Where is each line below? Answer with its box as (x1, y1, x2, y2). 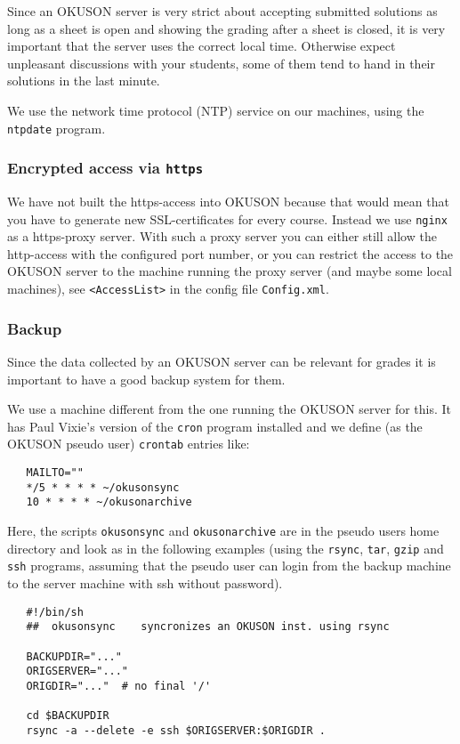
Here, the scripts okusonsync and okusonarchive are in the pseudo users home (7, 521, 440, 539)
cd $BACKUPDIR (26, 709, 109, 723)
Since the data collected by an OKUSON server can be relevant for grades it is (7, 352, 436, 370)
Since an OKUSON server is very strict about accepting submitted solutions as (7, 2, 438, 20)
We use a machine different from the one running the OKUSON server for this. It (7, 400, 452, 418)
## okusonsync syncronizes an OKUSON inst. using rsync (26, 620, 390, 634)
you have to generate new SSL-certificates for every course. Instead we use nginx (7, 209, 448, 228)
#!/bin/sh (26, 605, 84, 619)
